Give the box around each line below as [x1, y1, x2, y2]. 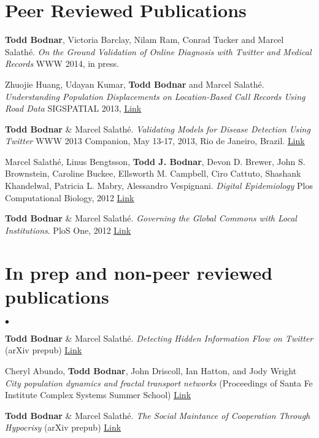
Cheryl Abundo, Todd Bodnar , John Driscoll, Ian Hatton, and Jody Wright [5, 364, 297, 377]
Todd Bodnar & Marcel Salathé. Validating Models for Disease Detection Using [5, 122, 310, 135]
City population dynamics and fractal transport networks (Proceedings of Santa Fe [5, 376, 313, 389]
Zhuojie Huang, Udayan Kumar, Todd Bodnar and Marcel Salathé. [5, 77, 264, 90]
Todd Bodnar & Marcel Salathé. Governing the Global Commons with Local [5, 212, 297, 225]
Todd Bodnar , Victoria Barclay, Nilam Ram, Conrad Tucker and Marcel [5, 33, 284, 46]
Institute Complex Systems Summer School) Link [5, 388, 191, 401]
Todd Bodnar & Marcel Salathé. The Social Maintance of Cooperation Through [5, 409, 310, 421]
